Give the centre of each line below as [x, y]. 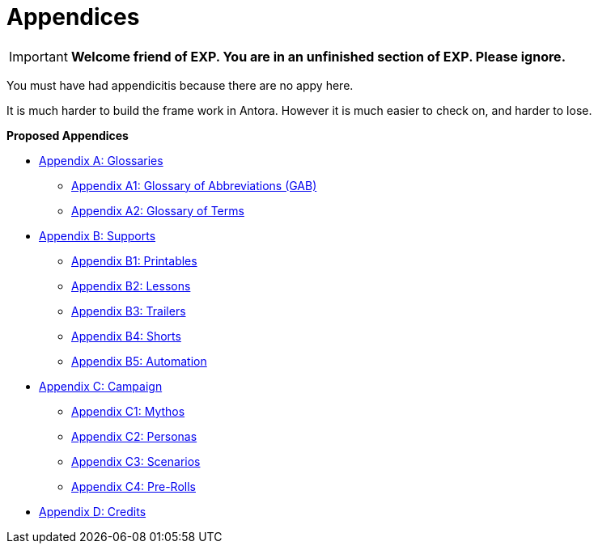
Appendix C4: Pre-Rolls [134, 486]
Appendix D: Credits [93, 511]
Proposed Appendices [68, 135]
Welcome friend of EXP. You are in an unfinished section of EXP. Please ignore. [318, 56]
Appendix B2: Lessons [131, 286]
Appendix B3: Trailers [129, 311]
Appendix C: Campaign [101, 386]
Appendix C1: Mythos [128, 411]
